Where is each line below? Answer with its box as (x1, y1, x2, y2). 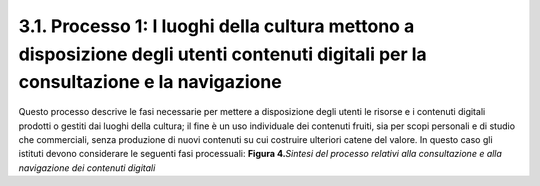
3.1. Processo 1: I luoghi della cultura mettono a (18, 15, 415, 37)
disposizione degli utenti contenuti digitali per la (18, 43, 427, 65)
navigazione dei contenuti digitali (18, 161, 156, 174)
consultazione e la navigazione (18, 71, 282, 94)
